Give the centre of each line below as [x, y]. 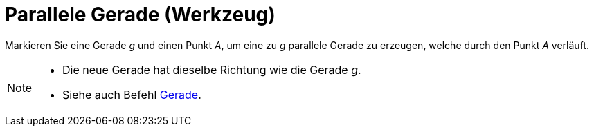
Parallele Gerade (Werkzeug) [140, 15]
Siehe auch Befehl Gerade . [132, 94]
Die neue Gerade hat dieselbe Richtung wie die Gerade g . [212, 69]
